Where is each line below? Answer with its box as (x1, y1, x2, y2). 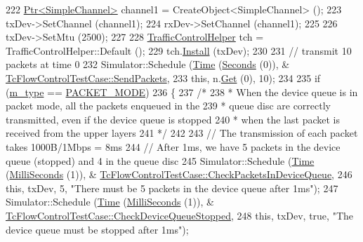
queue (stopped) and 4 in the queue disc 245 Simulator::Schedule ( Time (6, 153, 315, 168)
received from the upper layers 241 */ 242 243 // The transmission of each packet (6, 126, 358, 140)
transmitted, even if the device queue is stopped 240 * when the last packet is (6, 112, 340, 126)
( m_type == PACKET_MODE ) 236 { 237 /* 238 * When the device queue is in (6, 84, 358, 99)
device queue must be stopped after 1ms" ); (6, 222, 189, 236)
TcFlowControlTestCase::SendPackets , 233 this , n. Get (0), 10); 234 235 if (6, 70, 321, 85)
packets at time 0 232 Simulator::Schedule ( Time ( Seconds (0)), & (6, 57, 290, 72)
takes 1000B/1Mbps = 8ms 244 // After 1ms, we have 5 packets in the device (6, 139, 341, 154)
